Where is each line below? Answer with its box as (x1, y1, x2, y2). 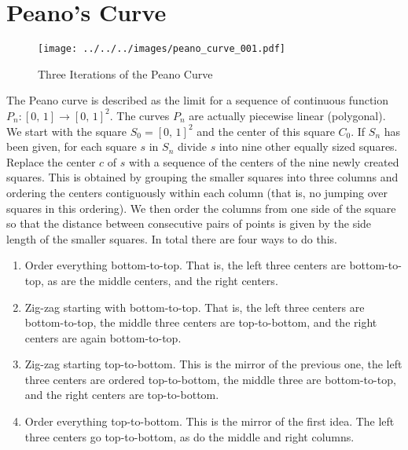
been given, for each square (6, 138, 137, 155)
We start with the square (6, 123, 127, 139)
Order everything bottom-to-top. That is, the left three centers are (24, 257, 346, 273)
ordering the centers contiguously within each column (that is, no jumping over (6, 184, 388, 200)
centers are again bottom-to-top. (24, 329, 182, 346)
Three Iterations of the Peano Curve (38, 65, 213, 82)
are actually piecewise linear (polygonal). (189, 107, 386, 123)
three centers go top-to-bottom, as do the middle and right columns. (24, 428, 355, 445)
